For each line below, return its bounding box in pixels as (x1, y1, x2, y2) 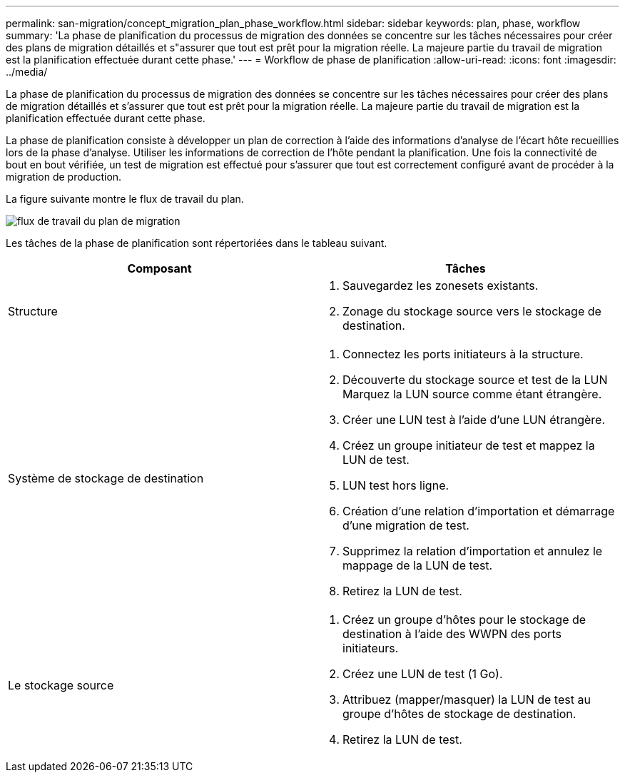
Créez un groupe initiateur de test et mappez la (342, 438, 595, 453)
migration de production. (6, 171, 122, 183)
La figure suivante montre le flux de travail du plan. (6, 193, 244, 205)
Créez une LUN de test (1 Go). (342, 667, 503, 681)
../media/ (6, 66, 48, 78)
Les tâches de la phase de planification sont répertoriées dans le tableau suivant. (6, 237, 387, 249)
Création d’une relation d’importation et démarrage (342, 504, 615, 518)
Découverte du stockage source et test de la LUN (342, 373, 608, 387)
